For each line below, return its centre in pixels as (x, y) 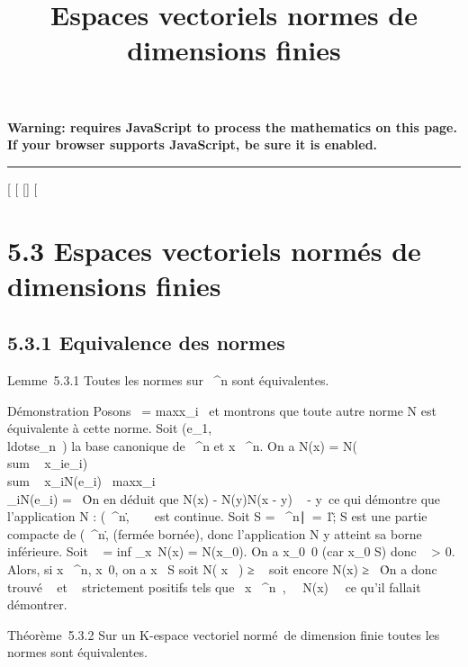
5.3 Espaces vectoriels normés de (214, 250)
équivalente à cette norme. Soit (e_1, (110, 428)
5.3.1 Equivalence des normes (146, 343)
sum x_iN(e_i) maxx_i (81, 481)
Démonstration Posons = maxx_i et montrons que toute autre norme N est (222, 410)
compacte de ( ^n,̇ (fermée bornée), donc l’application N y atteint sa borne (215, 533)
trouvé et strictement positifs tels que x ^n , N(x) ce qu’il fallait (214, 586)
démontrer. (37, 604)
